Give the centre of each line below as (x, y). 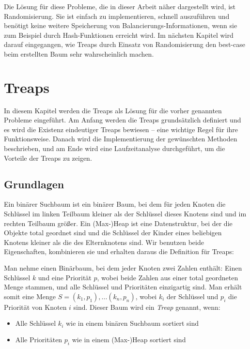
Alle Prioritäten (39, 339)
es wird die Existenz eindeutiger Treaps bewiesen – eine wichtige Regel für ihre (121, 129)
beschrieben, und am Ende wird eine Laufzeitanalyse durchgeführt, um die (115, 148)
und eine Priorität (65, 277)
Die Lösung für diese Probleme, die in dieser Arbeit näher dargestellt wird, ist (120, 6)
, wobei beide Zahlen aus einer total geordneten (168, 277)
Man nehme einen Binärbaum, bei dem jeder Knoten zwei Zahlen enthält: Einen (123, 268)
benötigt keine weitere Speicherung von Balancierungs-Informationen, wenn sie (121, 25)
